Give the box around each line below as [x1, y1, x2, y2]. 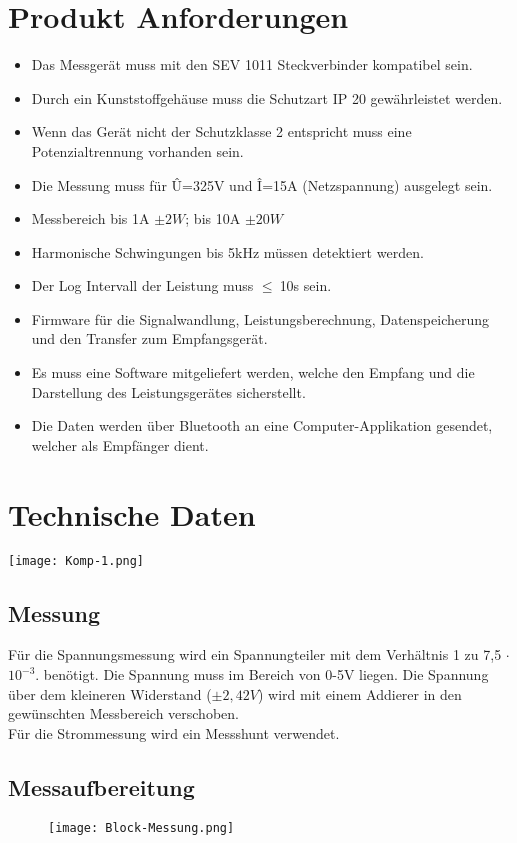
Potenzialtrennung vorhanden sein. [31, 140, 244, 161]
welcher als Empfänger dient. [31, 434, 209, 455]
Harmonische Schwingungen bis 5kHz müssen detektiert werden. [31, 241, 424, 262]
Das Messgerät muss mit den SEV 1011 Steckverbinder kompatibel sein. [31, 54, 473, 75]
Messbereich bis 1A [31, 208, 150, 229]
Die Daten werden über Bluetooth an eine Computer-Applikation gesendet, [31, 415, 493, 436]
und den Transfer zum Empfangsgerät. [31, 328, 268, 349]
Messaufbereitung [8, 771, 195, 802]
